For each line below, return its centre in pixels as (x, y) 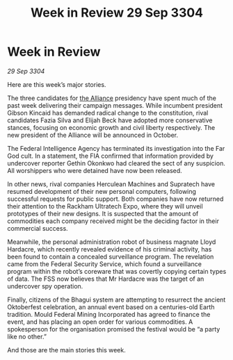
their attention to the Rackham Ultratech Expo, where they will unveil (105, 206)
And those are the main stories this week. (67, 350)
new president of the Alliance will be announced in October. (93, 135)
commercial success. (38, 228)
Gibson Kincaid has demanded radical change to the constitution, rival (108, 113)
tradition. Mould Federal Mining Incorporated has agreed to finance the (109, 314)
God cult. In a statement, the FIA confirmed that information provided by (111, 156)
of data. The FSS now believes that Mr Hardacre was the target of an (106, 279)
